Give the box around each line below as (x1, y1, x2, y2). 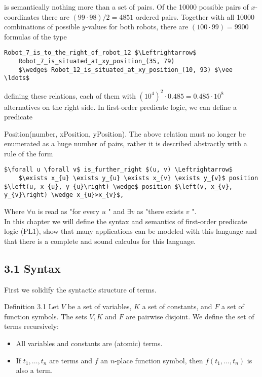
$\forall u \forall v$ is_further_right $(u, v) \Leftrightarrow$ (4, 166, 233, 174)
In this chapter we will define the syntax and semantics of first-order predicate (4, 216, 247, 226)
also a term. (16, 365, 53, 375)
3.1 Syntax (4, 260, 61, 276)
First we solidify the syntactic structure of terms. (4, 284, 157, 295)
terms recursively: (4, 321, 59, 331)
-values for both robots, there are (85, 21, 189, 32)
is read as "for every (38, 206, 100, 217)
